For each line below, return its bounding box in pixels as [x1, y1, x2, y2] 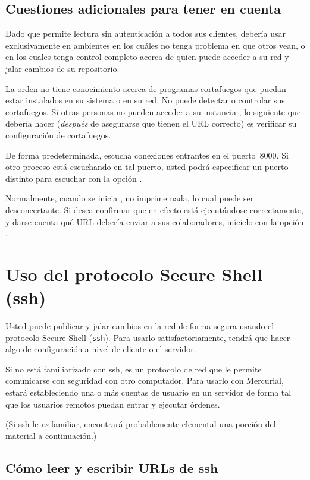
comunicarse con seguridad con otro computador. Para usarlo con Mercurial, [5, 374, 284, 387]
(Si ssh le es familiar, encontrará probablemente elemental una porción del [5, 418, 276, 430]
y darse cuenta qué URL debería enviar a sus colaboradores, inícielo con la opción [5, 215, 304, 228]
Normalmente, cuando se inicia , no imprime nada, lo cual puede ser [5, 192, 254, 204]
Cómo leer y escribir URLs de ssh [5, 458, 218, 476]
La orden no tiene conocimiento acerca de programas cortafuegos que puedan [5, 82, 286, 94]
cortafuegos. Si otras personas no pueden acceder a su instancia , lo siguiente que [5, 105, 301, 118]
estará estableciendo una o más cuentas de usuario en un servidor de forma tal [5, 386, 292, 399]
